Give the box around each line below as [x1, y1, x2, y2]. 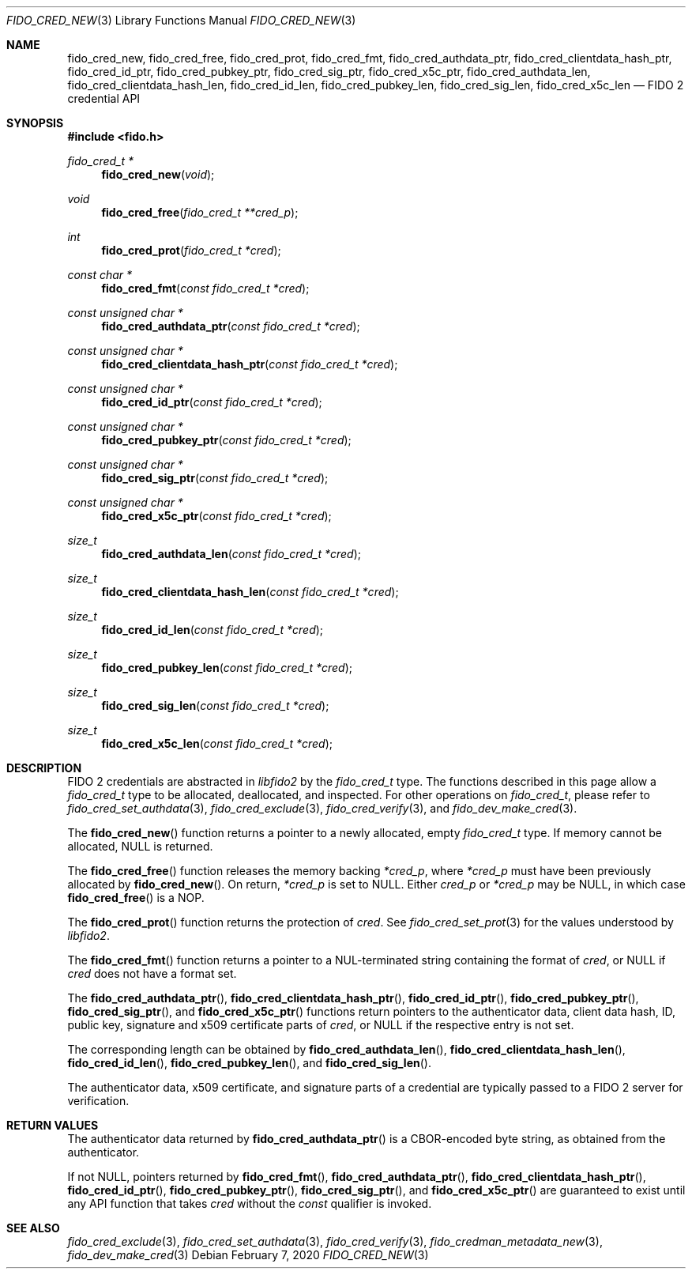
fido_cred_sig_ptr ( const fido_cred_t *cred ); [101, 471, 329, 485]
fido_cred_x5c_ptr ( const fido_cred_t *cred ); [101, 509, 332, 522]
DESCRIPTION [6, 761, 82, 775]
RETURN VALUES [6, 1118, 99, 1132]
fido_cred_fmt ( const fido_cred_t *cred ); [101, 281, 310, 295]
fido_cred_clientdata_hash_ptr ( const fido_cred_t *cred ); [101, 357, 398, 371]
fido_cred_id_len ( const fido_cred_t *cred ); [101, 623, 324, 636]
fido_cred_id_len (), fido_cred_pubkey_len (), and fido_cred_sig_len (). [67, 1056, 431, 1069]
